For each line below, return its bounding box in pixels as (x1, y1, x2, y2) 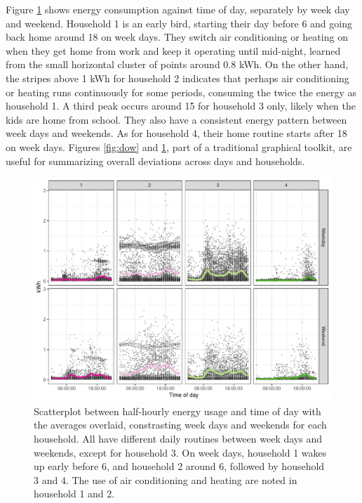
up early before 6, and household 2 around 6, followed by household (34, 459, 325, 473)
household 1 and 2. (34, 486, 115, 501)
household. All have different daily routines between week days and (34, 431, 322, 445)
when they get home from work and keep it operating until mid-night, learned (6, 43, 341, 58)
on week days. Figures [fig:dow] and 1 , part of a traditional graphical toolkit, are (6, 139, 352, 154)
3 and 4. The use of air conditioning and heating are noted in (34, 472, 297, 487)
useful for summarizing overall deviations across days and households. (6, 153, 305, 168)
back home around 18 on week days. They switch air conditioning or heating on (6, 30, 348, 44)
